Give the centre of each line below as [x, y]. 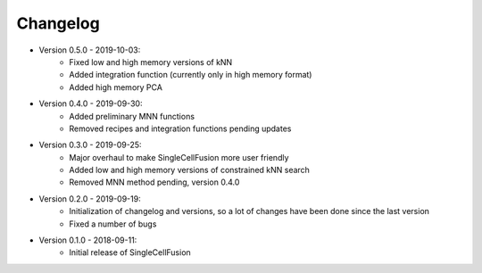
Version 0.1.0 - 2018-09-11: [88, 240]
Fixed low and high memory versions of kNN [151, 62]
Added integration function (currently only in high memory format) [191, 75]
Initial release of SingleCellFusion [130, 252]
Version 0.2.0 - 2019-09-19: [90, 199]
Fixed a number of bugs [113, 224]
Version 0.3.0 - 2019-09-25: [90, 145]
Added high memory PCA [116, 87]
